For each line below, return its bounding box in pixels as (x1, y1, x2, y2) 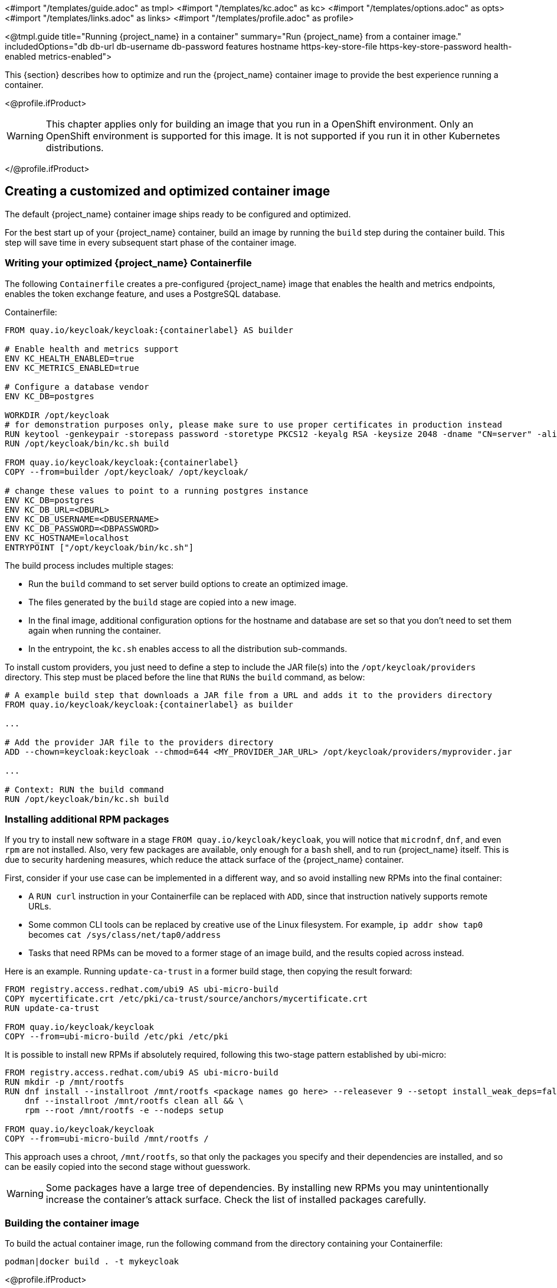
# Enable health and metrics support (5, 344, 179, 354)
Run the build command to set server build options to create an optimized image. (28, 578, 348, 589)
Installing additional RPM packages (5, 813, 169, 825)
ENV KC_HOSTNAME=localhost (5, 533, 129, 543)
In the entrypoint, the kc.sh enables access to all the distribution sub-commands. (28, 643, 348, 654)
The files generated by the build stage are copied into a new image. (28, 596, 297, 607)
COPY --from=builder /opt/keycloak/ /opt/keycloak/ (5, 467, 249, 477)
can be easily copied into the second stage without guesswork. (5, 1162, 251, 1172)
